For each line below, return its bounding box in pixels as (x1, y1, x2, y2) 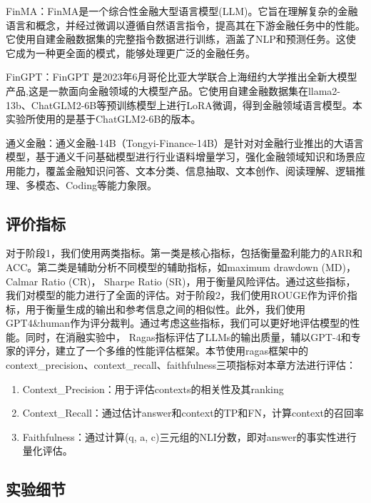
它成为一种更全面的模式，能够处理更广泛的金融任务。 (6, 45, 255, 60)
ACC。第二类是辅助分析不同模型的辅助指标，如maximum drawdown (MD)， (6, 259, 357, 274)
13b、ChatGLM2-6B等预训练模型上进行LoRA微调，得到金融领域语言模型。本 (6, 97, 362, 112)
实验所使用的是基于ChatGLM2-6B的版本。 (6, 111, 201, 126)
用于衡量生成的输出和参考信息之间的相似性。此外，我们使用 (25, 301, 305, 316)
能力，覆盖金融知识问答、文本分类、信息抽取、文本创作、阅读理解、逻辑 (15, 163, 355, 178)
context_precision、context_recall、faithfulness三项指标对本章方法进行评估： (6, 357, 357, 372)
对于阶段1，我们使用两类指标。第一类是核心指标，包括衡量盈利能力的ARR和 (6, 245, 363, 260)
